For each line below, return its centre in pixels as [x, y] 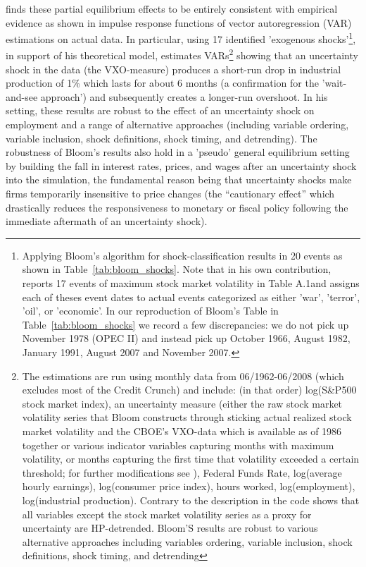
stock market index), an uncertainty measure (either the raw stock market [182, 403]
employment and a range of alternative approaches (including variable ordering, [177, 124]
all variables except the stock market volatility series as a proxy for [167, 514]
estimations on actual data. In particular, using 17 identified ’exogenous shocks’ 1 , [181, 38]
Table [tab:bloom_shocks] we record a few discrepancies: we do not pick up [185, 324]
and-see [22, 96]
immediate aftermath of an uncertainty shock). [107, 221]
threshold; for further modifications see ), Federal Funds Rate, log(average [182, 472]
